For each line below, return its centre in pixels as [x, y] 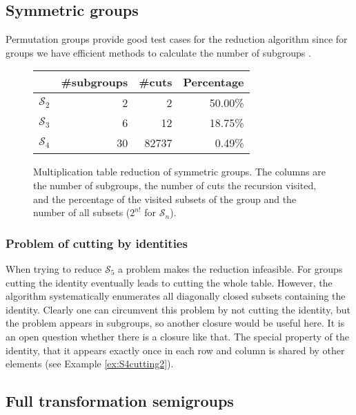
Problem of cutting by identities [97, 243]
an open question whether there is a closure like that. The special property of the [177, 336]
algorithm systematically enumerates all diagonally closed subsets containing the [176, 296]
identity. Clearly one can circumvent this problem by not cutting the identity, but [178, 309]
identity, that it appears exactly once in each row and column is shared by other [175, 350]
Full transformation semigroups [120, 401]
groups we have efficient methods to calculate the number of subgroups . [158, 52]
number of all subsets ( [82, 212]
